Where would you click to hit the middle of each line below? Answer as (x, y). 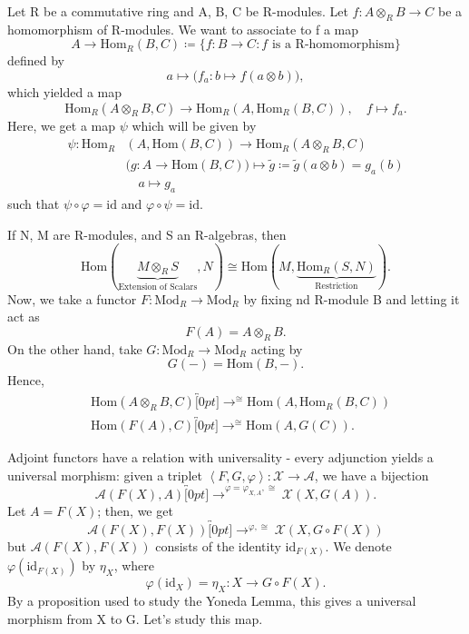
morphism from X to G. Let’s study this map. (135, 618)
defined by (36, 60)
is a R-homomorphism (333, 45)
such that (34, 204)
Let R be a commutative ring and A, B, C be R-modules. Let (178, 11)
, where (134, 565)
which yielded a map (64, 91)
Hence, (26, 380)
